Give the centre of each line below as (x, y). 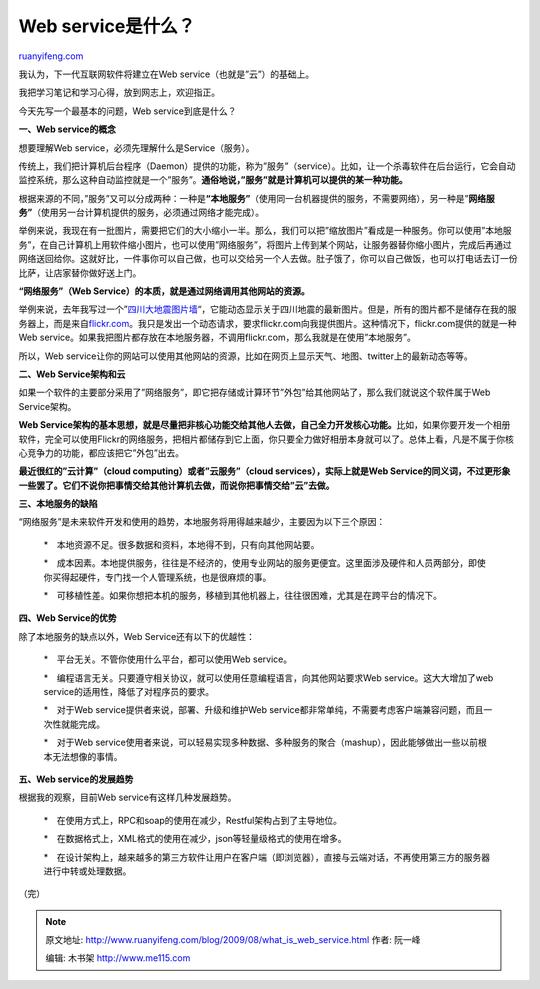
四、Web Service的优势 (67, 618)
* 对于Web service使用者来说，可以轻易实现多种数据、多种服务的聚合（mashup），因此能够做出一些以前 (261, 742)
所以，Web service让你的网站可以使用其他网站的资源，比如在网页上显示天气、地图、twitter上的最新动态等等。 (246, 356)
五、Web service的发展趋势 (76, 779)
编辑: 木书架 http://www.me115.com (118, 958)
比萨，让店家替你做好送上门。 (80, 272)
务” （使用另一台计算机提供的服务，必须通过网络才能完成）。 (141, 212)
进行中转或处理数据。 (87, 871)
